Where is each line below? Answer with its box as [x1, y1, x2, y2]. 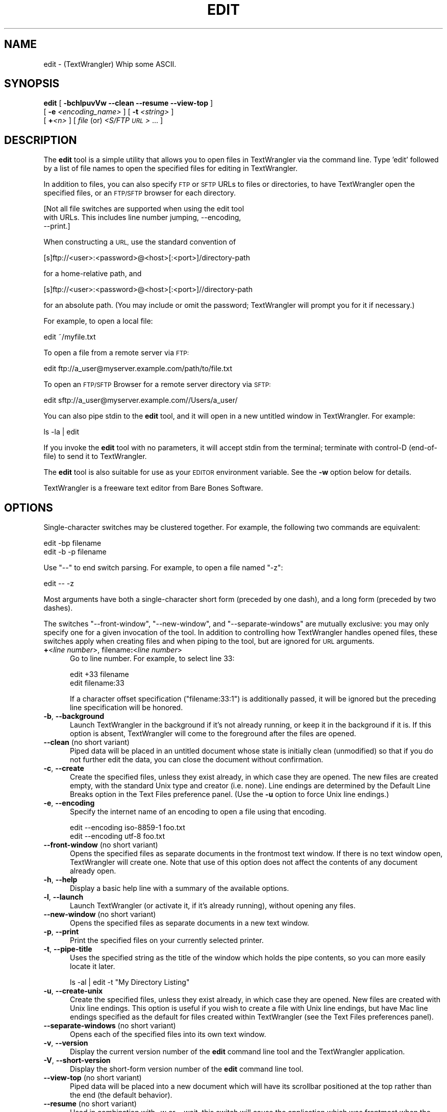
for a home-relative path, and [43, 269, 142, 278]
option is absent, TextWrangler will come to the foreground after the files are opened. [70, 729, 356, 738]
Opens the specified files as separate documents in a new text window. [70, 918, 309, 928]
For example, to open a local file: [43, 317, 153, 326]
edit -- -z [43, 579, 74, 588]
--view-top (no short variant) [43, 1073, 142, 1082]
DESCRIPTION [4, 133, 77, 147]
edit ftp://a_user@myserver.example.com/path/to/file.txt [43, 364, 233, 373]
